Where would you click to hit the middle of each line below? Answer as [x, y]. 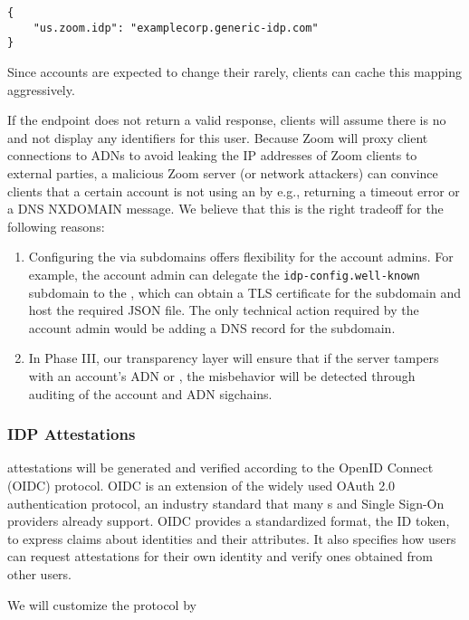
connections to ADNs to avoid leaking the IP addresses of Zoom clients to [212, 155]
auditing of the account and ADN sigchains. [150, 393]
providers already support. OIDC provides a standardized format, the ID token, [229, 521]
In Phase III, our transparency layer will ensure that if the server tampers [234, 358]
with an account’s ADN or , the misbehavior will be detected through [222, 375]
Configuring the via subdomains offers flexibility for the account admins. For [241, 257]
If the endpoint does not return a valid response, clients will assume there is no [227, 120]
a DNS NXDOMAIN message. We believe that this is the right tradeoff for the [225, 209]
